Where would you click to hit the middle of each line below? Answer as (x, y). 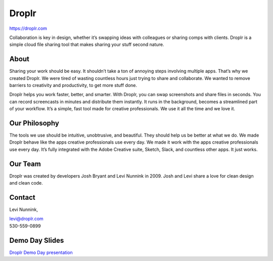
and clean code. (26, 183)
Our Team (25, 164)
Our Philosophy (34, 123)
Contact (22, 197)
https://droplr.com (28, 28)
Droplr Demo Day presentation (41, 252)
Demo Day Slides (37, 240)
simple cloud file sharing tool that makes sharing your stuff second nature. (87, 45)
